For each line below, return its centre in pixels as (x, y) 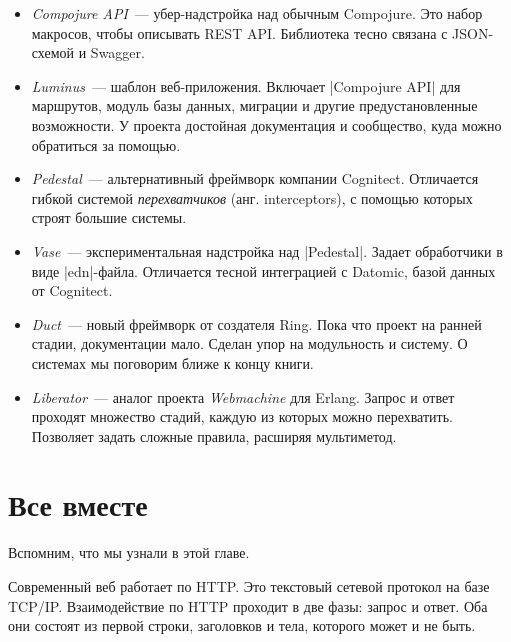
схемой (53, 52)
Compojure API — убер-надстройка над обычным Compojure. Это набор (257, 13)
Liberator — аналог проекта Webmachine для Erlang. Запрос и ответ (243, 396)
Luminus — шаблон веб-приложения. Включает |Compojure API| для (246, 85)
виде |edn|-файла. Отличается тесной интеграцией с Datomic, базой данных (263, 270)
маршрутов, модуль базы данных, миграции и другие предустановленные (254, 105)
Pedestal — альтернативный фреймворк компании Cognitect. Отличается (255, 178)
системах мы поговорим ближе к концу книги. (172, 362)
